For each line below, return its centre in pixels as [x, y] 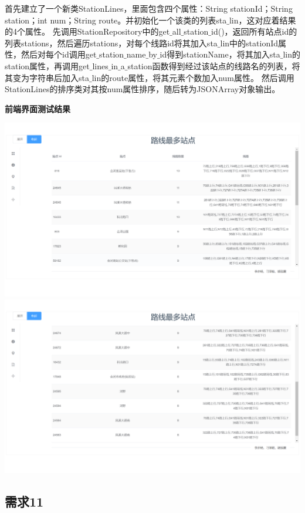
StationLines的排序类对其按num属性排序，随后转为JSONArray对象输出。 [143, 89]
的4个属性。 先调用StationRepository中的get [87, 31]
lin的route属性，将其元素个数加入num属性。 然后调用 [193, 77]
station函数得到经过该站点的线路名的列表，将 [214, 65]
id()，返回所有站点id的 [254, 31]
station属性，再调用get [47, 65]
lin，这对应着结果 [262, 20]
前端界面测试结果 [38, 108]
